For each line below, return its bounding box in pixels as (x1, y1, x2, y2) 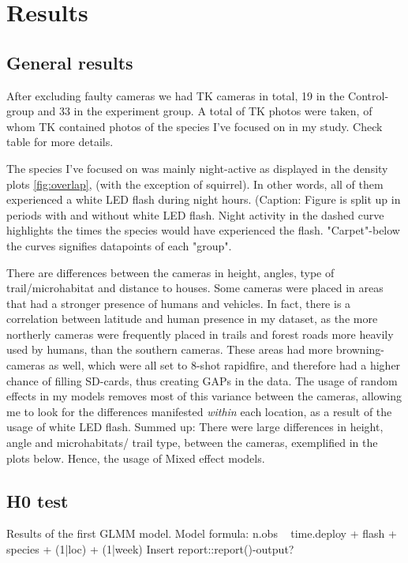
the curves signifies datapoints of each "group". (6, 237, 232, 253)
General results (6, 50, 133, 74)
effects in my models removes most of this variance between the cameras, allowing (6, 388, 402, 404)
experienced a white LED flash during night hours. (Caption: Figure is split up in (6, 191, 401, 208)
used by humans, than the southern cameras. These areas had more (6, 341, 333, 358)
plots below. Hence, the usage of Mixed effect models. (6, 449, 265, 466)
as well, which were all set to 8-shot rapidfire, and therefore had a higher (48, 357, 401, 373)
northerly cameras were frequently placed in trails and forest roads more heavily (6, 325, 394, 342)
